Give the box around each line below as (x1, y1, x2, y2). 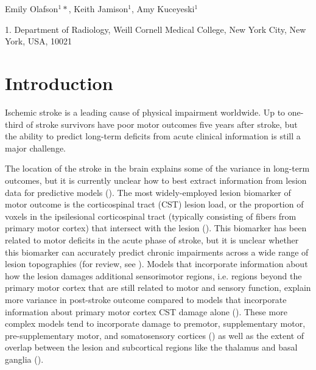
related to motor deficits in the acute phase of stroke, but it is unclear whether (5, 234, 299, 246)
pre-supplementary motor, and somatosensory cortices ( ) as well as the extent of (5, 329, 304, 341)
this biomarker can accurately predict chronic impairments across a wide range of (5, 245, 309, 258)
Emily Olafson (5, 2, 58, 15)
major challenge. (5, 141, 66, 154)
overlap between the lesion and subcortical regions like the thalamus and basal (5, 341, 298, 354)
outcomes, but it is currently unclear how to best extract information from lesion (5, 174, 307, 187)
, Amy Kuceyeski (131, 2, 195, 15)
